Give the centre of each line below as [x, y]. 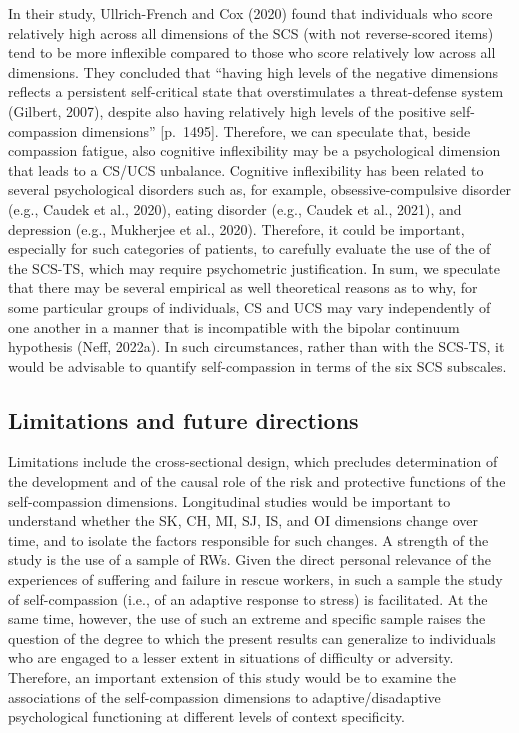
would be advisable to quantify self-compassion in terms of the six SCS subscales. [257, 365]
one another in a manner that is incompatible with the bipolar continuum [234, 326]
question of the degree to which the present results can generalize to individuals [252, 637]
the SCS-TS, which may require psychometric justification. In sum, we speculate [254, 267]
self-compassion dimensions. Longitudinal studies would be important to [229, 500]
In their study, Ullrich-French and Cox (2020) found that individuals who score [250, 13]
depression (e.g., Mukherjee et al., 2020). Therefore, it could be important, [236, 228]
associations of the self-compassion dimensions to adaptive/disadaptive [224, 696]
